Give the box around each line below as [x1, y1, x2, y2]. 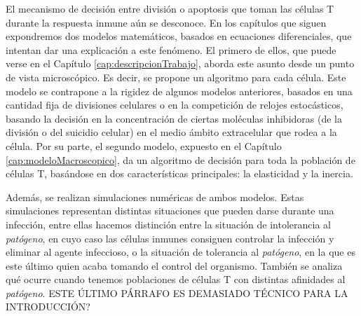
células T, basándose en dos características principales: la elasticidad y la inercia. [6, 166, 353, 181]
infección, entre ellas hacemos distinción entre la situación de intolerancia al [6, 217, 331, 231]
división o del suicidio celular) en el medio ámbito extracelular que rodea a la [6, 125, 337, 139]
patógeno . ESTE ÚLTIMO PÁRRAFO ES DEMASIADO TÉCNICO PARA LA [6, 285, 348, 300]
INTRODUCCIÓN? [6, 299, 90, 314]
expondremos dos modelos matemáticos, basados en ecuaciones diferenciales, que [6, 29, 352, 43]
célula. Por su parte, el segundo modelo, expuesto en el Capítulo [6, 138, 282, 153]
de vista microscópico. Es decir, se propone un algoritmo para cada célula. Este [6, 69, 346, 84]
